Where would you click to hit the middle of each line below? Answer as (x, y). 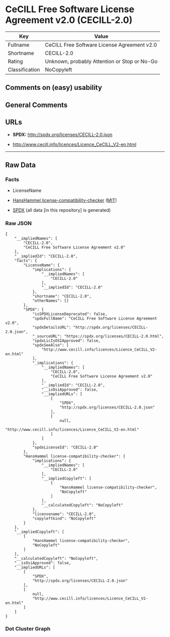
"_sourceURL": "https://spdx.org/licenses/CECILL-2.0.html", (98, 336)
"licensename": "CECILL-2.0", (64, 514)
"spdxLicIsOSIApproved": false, (66, 341)
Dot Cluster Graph (28, 629)
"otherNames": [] (51, 301)
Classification (24, 70)
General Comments (36, 105)
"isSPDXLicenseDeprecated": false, (70, 314)
